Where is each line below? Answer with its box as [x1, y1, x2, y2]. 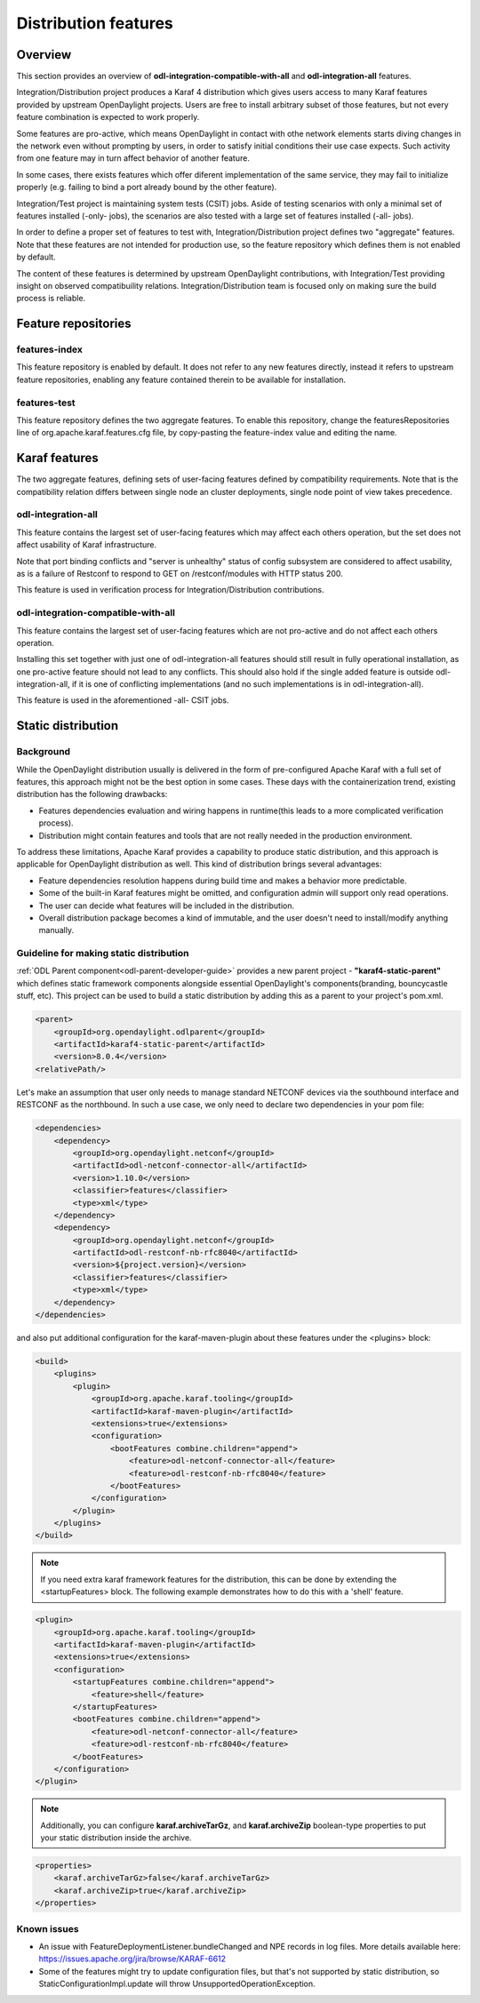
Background [16, 746, 71, 758]
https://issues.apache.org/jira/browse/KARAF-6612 [38, 1953, 227, 1964]
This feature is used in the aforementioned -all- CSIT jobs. [16, 695, 229, 706]
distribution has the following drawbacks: [16, 789, 168, 800]
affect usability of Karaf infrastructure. [16, 539, 157, 550]
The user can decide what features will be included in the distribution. [38, 900, 295, 911]
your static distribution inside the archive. [40, 1832, 192, 1843]
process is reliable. [16, 293, 86, 304]
